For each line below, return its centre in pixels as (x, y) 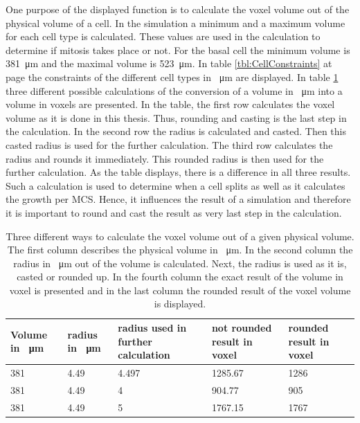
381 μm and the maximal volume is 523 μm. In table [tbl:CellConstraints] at (169, 63)
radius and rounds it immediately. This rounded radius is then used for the (165, 158)
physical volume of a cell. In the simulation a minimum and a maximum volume (175, 22)
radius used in (152, 328)
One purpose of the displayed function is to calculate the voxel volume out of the (178, 9)
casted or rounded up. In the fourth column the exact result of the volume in (180, 277)
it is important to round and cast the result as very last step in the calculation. (174, 212)
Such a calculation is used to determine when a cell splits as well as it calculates (175, 185)
